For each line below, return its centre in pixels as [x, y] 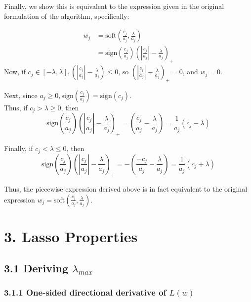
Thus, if [16, 107]
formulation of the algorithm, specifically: [67, 16]
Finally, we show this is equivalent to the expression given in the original [114, 6]
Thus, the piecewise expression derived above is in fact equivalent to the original [126, 189]
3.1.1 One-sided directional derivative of [85, 292]
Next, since [21, 95]
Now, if [15, 72]
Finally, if [19, 148]
